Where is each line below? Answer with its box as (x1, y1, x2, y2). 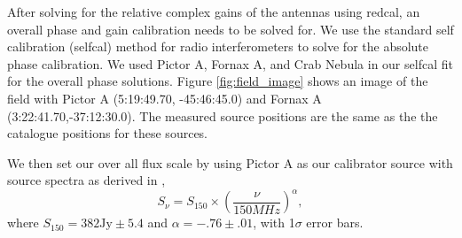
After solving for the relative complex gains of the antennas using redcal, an (7, 3, 420, 20)
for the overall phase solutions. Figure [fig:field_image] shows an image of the (7, 72, 428, 90)
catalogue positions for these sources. (7, 124, 208, 142)
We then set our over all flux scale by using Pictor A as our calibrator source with (7, 153, 453, 172)
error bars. (306, 213, 364, 232)
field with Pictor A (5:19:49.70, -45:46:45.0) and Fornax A (7, 88, 322, 107)
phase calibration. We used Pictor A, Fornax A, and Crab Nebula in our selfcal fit (7, 54, 453, 73)
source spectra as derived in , (7, 171, 166, 189)
